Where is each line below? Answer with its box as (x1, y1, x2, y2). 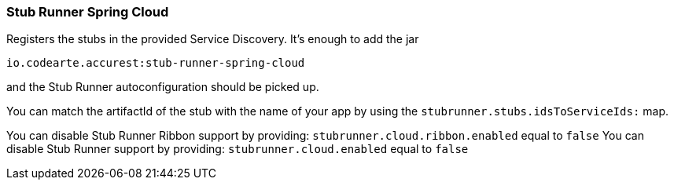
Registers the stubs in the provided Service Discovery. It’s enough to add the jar (6, 32, 419, 46)
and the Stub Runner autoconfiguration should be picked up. (6, 80, 319, 94)
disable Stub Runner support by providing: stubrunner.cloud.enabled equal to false (6, 142, 469, 156)
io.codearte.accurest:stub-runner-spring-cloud (6, 57, 305, 70)
